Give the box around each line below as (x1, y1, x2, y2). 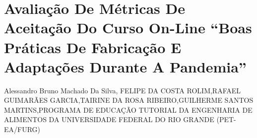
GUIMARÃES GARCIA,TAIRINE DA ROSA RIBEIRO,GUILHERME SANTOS (4, 95, 254, 105)
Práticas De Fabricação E (4, 37, 182, 57)
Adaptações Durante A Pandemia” (4, 56, 247, 76)
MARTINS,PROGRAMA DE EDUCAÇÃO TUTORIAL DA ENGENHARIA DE (4, 104, 253, 115)
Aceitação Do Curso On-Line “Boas (4, 17, 252, 38)
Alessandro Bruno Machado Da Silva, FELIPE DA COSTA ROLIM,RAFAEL (4, 85, 241, 95)
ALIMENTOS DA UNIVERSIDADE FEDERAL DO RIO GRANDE (4, 114, 214, 125)
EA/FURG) (4, 124, 41, 135)
